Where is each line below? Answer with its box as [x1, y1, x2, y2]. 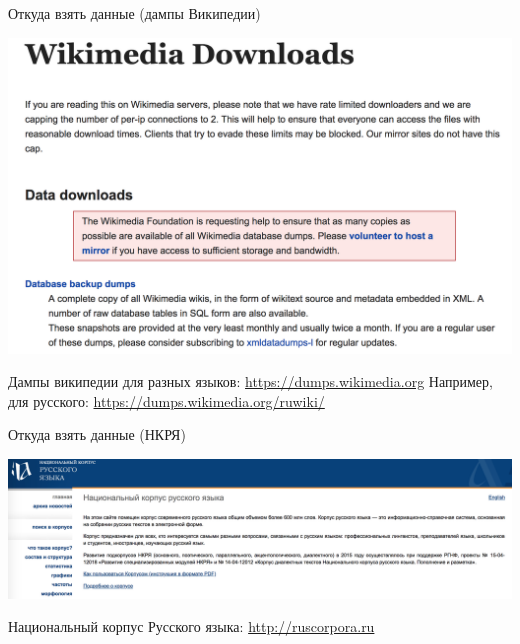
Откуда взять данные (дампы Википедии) [8, 3, 261, 23]
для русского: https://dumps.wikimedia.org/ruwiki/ [8, 390, 325, 411]
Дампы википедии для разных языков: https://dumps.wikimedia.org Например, [8, 371, 493, 392]
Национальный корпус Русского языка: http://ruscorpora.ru [8, 616, 375, 637]
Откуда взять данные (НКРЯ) [8, 424, 186, 445]
